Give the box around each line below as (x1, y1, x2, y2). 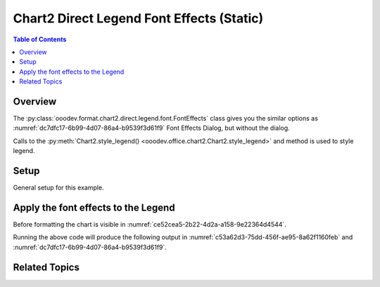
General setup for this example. (13, 183, 105, 192)
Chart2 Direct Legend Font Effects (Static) (13, 11, 264, 26)
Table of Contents (13, 35, 67, 44)
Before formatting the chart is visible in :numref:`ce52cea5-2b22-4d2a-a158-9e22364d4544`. (13, 220, 286, 228)
